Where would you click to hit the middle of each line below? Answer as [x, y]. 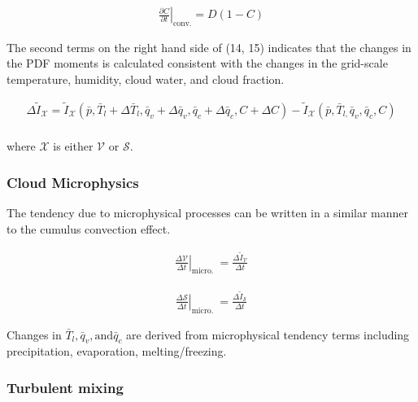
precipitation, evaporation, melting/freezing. [117, 351]
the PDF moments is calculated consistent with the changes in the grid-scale [197, 63]
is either [73, 146]
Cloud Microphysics [73, 182]
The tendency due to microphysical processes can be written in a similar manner [208, 213]
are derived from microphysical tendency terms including [268, 334]
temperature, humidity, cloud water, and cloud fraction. [146, 79]
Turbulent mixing [65, 387]
